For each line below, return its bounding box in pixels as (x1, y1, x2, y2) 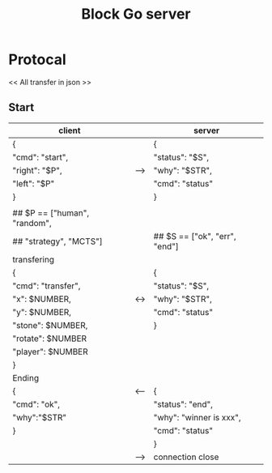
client (57, 125, 81, 136)
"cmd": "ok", (12, 398, 61, 410)
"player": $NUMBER (12, 346, 89, 357)
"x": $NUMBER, (12, 293, 71, 305)
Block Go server (80, 5, 191, 23)
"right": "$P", (12, 164, 62, 176)
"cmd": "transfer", (12, 280, 81, 292)
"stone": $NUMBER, (12, 319, 88, 330)
